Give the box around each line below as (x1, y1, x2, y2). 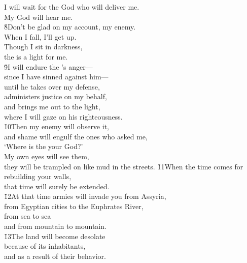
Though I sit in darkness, (4, 41, 83, 52)
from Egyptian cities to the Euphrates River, (4, 200, 144, 211)
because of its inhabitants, (4, 241, 86, 251)
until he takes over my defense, (4, 81, 100, 92)
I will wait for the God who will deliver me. (4, 2, 139, 12)
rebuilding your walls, (4, 171, 72, 182)
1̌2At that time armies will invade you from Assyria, (4, 191, 166, 201)
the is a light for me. (4, 51, 68, 62)
